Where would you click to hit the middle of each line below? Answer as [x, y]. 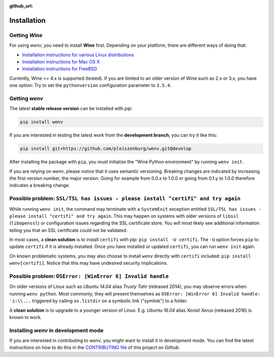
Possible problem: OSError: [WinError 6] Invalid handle [89, 276]
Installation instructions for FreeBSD [60, 69]
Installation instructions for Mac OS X [61, 61]
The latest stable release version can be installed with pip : [71, 109]
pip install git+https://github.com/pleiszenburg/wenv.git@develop [106, 149]
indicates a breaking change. [40, 185]
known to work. [26, 317]
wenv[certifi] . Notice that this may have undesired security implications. [89, 263]
